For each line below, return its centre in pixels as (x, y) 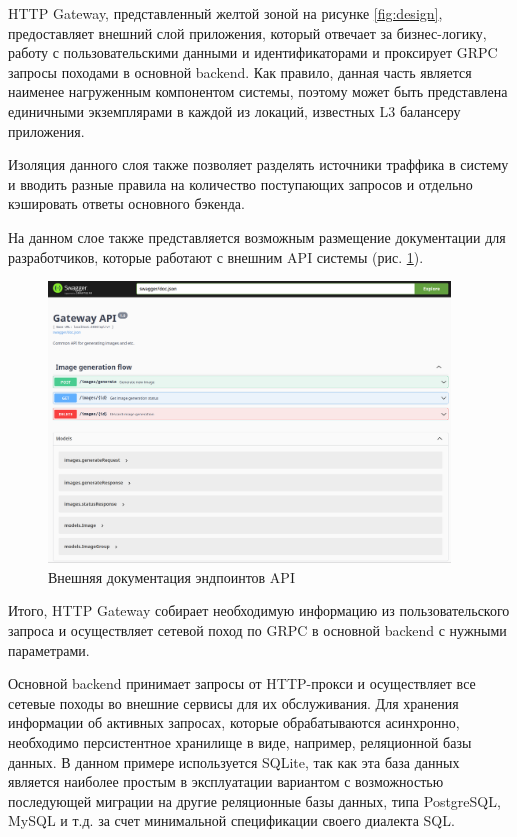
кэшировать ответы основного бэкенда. (126, 203)
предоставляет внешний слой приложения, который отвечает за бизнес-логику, (247, 32)
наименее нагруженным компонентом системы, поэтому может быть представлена (258, 91)
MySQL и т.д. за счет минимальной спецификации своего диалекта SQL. (231, 820)
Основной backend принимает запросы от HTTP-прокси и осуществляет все (242, 683)
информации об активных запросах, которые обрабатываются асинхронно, (234, 722)
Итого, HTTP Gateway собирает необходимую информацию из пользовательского (259, 610)
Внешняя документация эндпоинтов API (171, 576)
